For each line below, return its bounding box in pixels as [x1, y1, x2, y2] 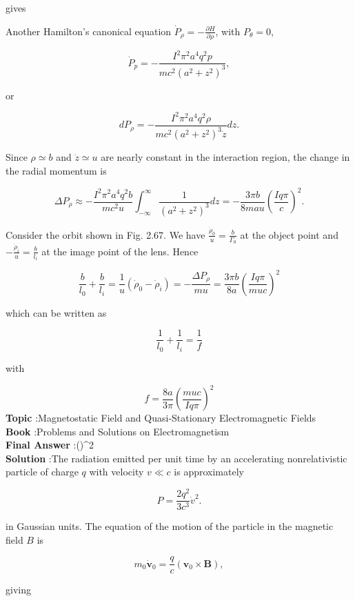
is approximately [174, 464, 244, 479]
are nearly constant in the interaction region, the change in [101, 150, 350, 164]
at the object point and [240, 227, 338, 242]
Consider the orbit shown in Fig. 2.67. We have [6, 227, 205, 242]
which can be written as [6, 305, 107, 319]
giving [6, 582, 31, 597]
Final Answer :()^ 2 [6, 437, 94, 452]
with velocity [89, 464, 144, 479]
